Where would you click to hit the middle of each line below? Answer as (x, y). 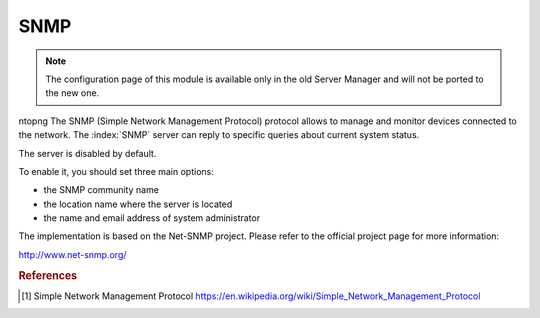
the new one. (72, 93)
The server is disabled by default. (87, 153)
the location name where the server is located (138, 204)
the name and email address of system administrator (151, 218)
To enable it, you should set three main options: (116, 171)
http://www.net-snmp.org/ (72, 254)
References (48, 275)
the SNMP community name (101, 190)
